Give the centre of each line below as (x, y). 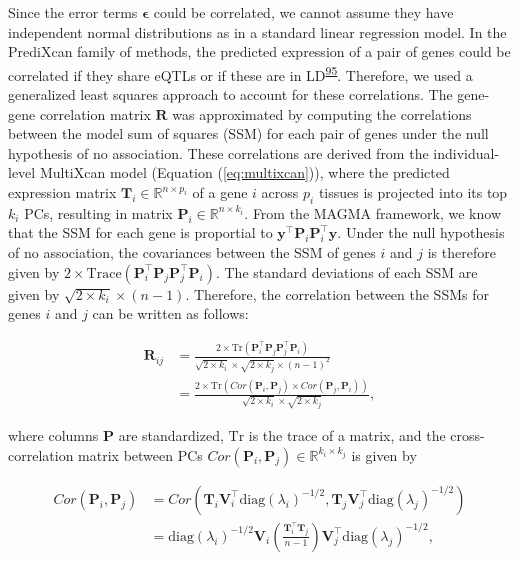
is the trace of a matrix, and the (347, 435)
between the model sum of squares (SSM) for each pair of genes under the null (248, 133)
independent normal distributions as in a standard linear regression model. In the (257, 31)
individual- (466, 152)
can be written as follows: (170, 313)
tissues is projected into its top (413, 192)
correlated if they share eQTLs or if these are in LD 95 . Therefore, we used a (240, 73)
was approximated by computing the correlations (322, 113)
